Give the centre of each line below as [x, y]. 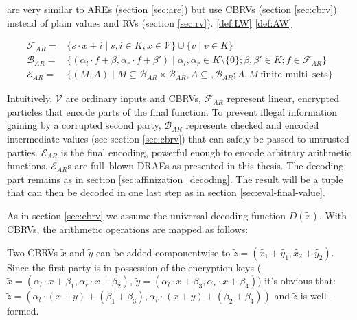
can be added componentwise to [163, 252]
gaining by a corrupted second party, [84, 125]
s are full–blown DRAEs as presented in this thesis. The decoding [206, 165]
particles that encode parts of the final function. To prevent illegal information [172, 111]
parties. [23, 152]
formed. [23, 311]
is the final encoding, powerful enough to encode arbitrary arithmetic [206, 152]
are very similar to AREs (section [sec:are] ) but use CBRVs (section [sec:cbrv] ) [172, 9]
